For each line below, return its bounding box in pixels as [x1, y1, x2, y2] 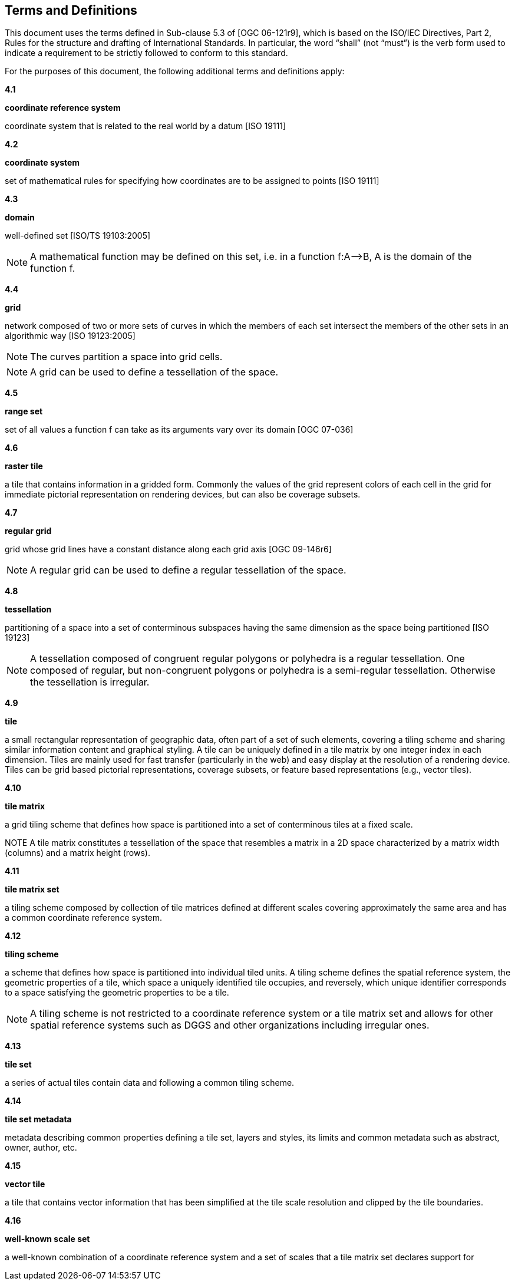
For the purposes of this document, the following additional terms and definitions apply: [5, 66, 345, 77]
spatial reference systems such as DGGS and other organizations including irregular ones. [30, 1019, 430, 1032]
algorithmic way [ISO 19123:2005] [5, 331, 136, 341]
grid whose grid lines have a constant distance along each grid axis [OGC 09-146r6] [5, 544, 332, 555]
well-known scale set [5, 1234, 90, 1244]
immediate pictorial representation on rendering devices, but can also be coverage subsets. [5, 489, 361, 500]
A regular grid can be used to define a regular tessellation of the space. [30, 564, 346, 576]
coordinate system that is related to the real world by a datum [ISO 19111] [5, 121, 286, 131]
